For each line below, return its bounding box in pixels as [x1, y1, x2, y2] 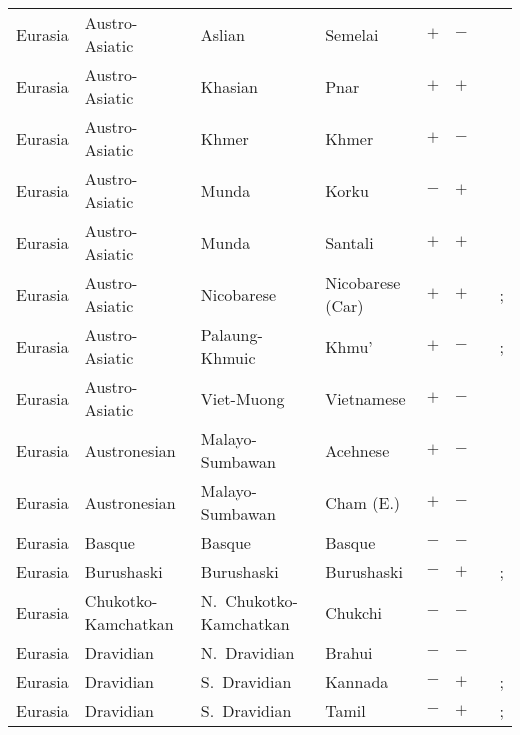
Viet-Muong [200, 386, 285, 410]
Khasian [200, 74, 258, 98]
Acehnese [325, 438, 390, 462]
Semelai [325, 22, 379, 46]
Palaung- [200, 323, 263, 346]
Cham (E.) [325, 490, 401, 514]
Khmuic [200, 346, 256, 369]
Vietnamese [325, 386, 406, 410]
